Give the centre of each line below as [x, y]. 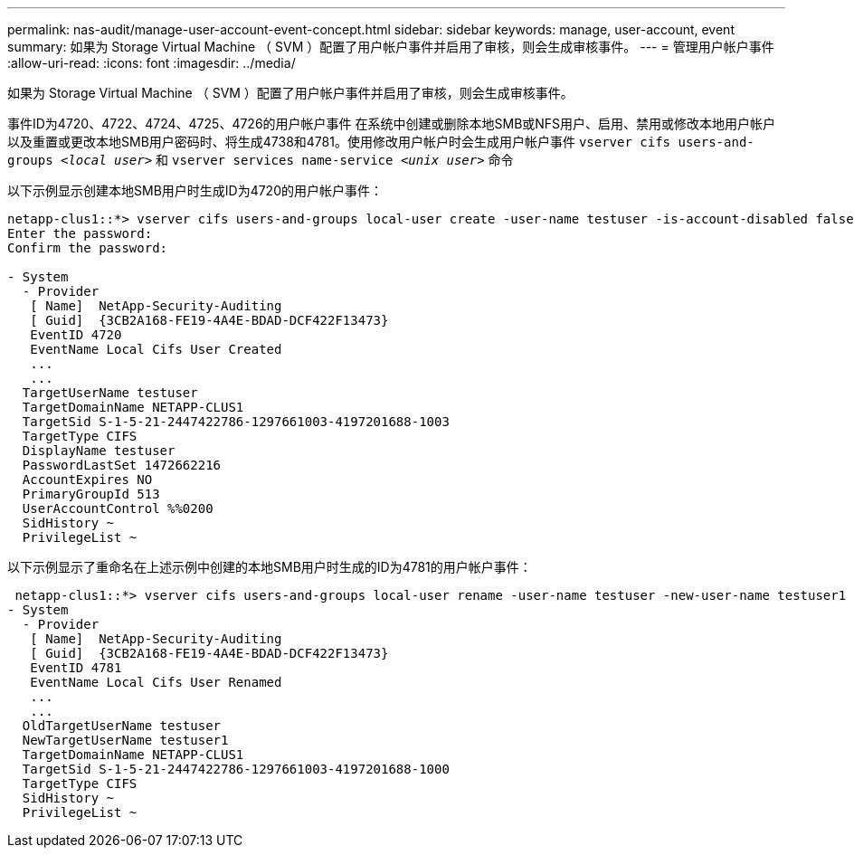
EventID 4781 [76, 668]
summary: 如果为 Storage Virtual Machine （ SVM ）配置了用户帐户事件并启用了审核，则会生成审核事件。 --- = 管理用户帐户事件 [391, 47]
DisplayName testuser [99, 451]
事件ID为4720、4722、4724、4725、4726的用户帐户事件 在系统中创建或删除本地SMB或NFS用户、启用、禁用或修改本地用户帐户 [392, 123]
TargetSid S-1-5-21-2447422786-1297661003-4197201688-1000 [236, 769]
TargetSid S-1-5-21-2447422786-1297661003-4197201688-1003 [236, 422]
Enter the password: [80, 233]
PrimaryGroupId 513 [91, 494]
